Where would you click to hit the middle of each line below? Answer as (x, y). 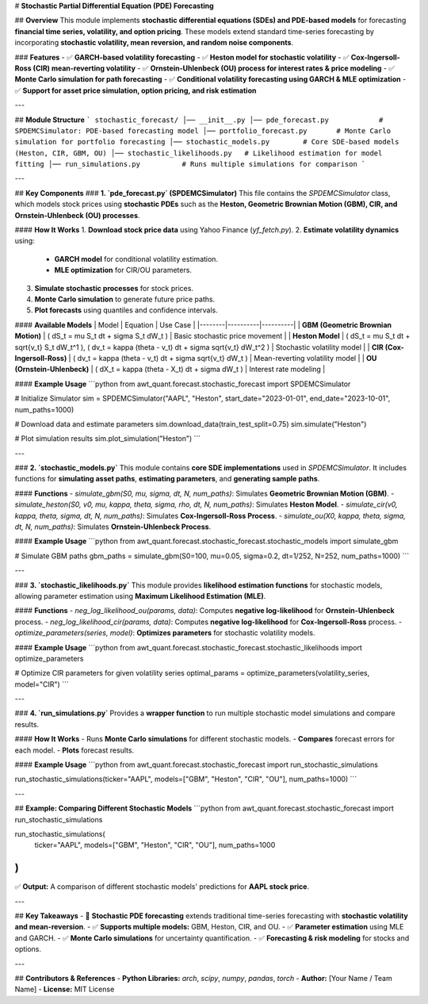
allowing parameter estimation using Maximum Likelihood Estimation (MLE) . (140, 596)
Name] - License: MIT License (65, 989)
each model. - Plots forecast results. (75, 750)
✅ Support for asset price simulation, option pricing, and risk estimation (136, 90)
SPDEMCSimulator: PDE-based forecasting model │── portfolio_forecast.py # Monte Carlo (203, 130)
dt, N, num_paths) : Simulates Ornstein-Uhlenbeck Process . (113, 527)
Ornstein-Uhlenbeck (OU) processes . (77, 215)
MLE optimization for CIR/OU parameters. (123, 270)
